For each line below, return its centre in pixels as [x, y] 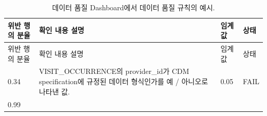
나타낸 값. [54, 91]
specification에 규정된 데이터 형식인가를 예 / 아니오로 [123, 81]
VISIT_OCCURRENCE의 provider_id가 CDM [114, 71]
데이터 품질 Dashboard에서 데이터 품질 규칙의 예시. [133, 7]
